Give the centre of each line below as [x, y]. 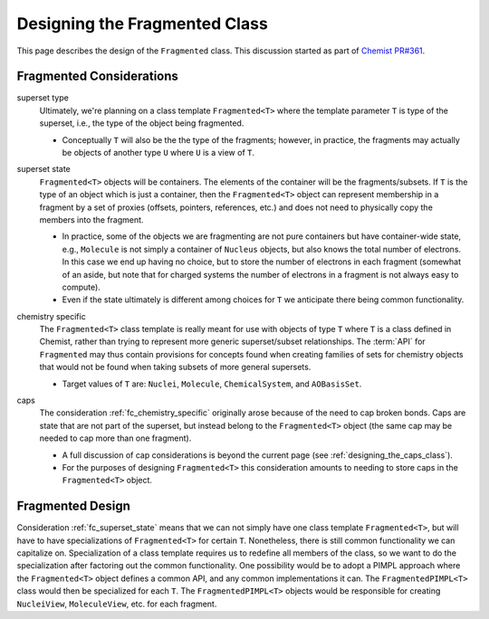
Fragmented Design [74, 506]
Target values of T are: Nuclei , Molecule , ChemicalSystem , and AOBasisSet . [212, 384]
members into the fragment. [91, 219]
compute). [81, 287]
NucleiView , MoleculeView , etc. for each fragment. [117, 604]
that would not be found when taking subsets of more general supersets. [175, 367]
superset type [43, 98]
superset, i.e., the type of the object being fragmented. [142, 123]
